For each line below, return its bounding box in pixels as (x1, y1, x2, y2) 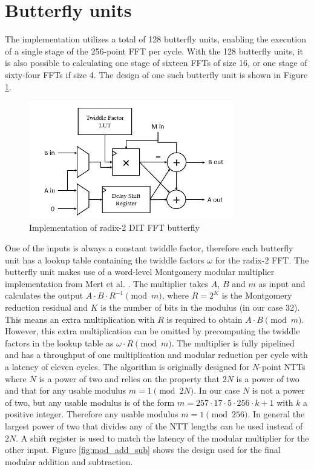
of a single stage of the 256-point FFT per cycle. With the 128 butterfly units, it (5, 44, 304, 57)
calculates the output (5, 289, 83, 302)
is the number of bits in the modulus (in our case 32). (100, 300, 300, 313)
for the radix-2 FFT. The (215, 253, 309, 266)
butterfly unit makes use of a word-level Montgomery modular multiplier (5, 265, 275, 278)
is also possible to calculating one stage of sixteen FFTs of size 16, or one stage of (5, 56, 307, 69)
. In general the (247, 408, 305, 420)
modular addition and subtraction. (5, 455, 133, 468)
